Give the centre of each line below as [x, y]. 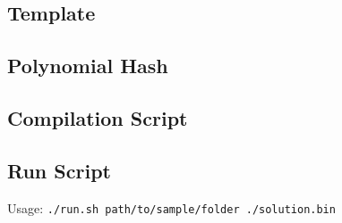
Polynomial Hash [88, 66]
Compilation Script [98, 117]
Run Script [59, 170]
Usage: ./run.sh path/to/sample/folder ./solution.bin [171, 207]
